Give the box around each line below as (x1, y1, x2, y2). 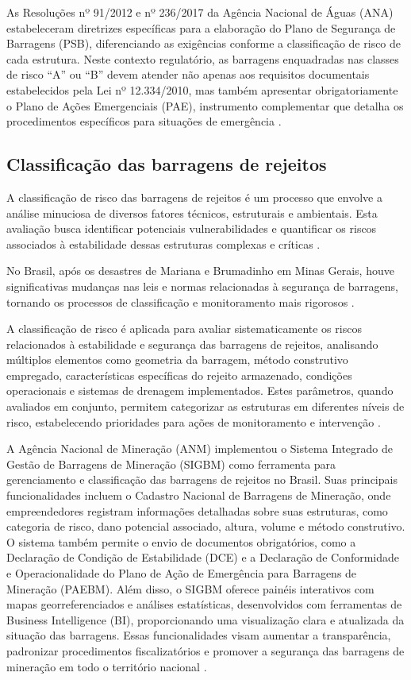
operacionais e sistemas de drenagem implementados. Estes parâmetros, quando (6, 382, 394, 399)
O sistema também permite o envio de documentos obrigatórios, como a (6, 533, 356, 550)
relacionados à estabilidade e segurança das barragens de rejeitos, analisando (6, 335, 378, 352)
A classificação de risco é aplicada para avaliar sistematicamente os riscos (6, 320, 362, 337)
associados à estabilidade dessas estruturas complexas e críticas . (6, 235, 321, 252)
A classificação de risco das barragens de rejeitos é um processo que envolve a (6, 188, 382, 205)
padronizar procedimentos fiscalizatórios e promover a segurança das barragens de (6, 642, 405, 659)
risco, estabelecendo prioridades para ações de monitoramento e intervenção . (6, 413, 381, 430)
